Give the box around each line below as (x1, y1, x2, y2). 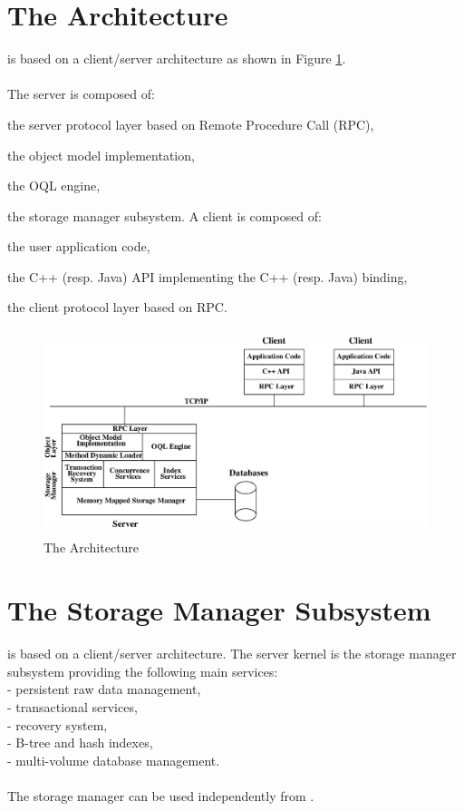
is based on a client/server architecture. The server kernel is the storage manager (7, 644, 457, 663)
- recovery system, (7, 715, 108, 734)
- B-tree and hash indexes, (7, 733, 153, 752)
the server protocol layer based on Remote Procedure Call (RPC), (7, 114, 374, 133)
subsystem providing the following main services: (7, 661, 278, 680)
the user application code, (7, 237, 150, 256)
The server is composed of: (7, 84, 155, 103)
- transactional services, (7, 697, 138, 716)
